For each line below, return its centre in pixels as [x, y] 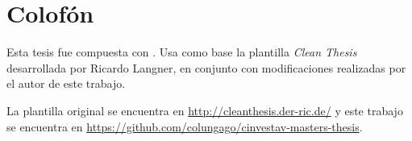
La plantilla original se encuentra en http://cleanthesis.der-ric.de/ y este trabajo [205, 110]
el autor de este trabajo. [66, 83]
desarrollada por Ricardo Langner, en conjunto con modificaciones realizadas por [206, 67]
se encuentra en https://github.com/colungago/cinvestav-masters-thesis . [185, 126]
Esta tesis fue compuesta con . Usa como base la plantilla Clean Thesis [182, 52]
